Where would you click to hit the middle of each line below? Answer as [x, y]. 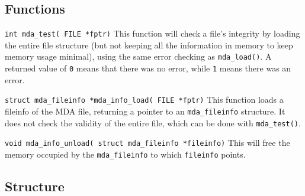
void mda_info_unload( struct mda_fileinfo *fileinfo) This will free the [147, 143]
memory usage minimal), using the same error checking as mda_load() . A [138, 56]
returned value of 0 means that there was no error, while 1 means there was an [148, 68]
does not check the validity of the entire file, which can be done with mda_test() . [153, 122]
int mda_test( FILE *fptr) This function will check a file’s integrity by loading [152, 33]
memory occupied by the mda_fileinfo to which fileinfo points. [125, 154]
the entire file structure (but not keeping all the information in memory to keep [149, 45]
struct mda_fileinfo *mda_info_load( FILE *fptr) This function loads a [144, 99]
